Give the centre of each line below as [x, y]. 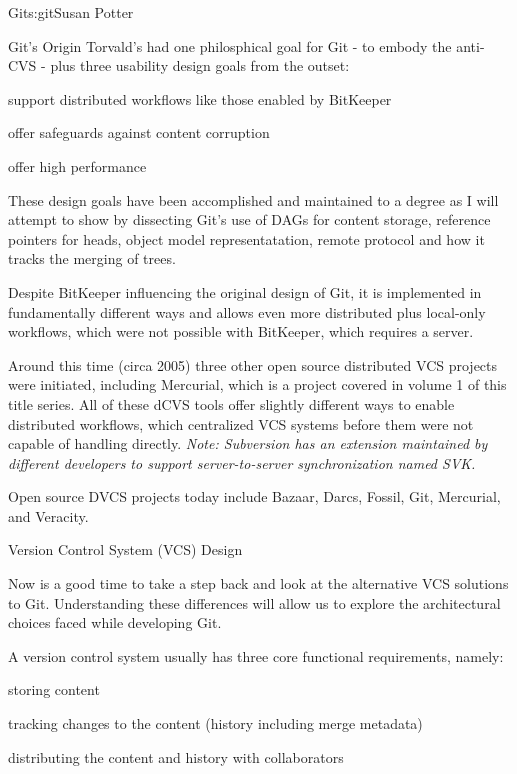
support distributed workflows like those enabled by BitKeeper [200, 98]
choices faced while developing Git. [115, 622]
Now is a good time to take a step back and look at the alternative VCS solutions [258, 583]
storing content [54, 689]
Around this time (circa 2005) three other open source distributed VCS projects [253, 364]
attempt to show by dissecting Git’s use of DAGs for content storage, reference [249, 219]
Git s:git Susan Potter [71, 12]
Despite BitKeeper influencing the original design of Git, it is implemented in [245, 291]
